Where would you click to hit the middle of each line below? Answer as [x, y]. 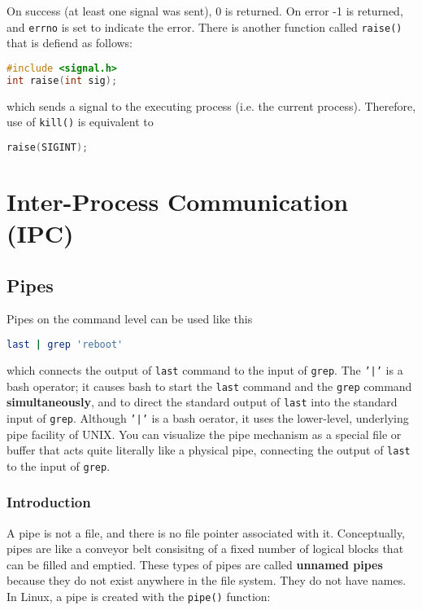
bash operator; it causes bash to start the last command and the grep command [209, 386]
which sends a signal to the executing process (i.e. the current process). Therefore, [211, 105]
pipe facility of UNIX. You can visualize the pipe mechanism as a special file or [204, 434]
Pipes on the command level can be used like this [130, 319]
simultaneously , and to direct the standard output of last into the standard [202, 402]
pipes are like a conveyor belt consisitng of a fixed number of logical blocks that [205, 549]
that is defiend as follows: [70, 43]
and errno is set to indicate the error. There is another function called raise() [204, 26]
